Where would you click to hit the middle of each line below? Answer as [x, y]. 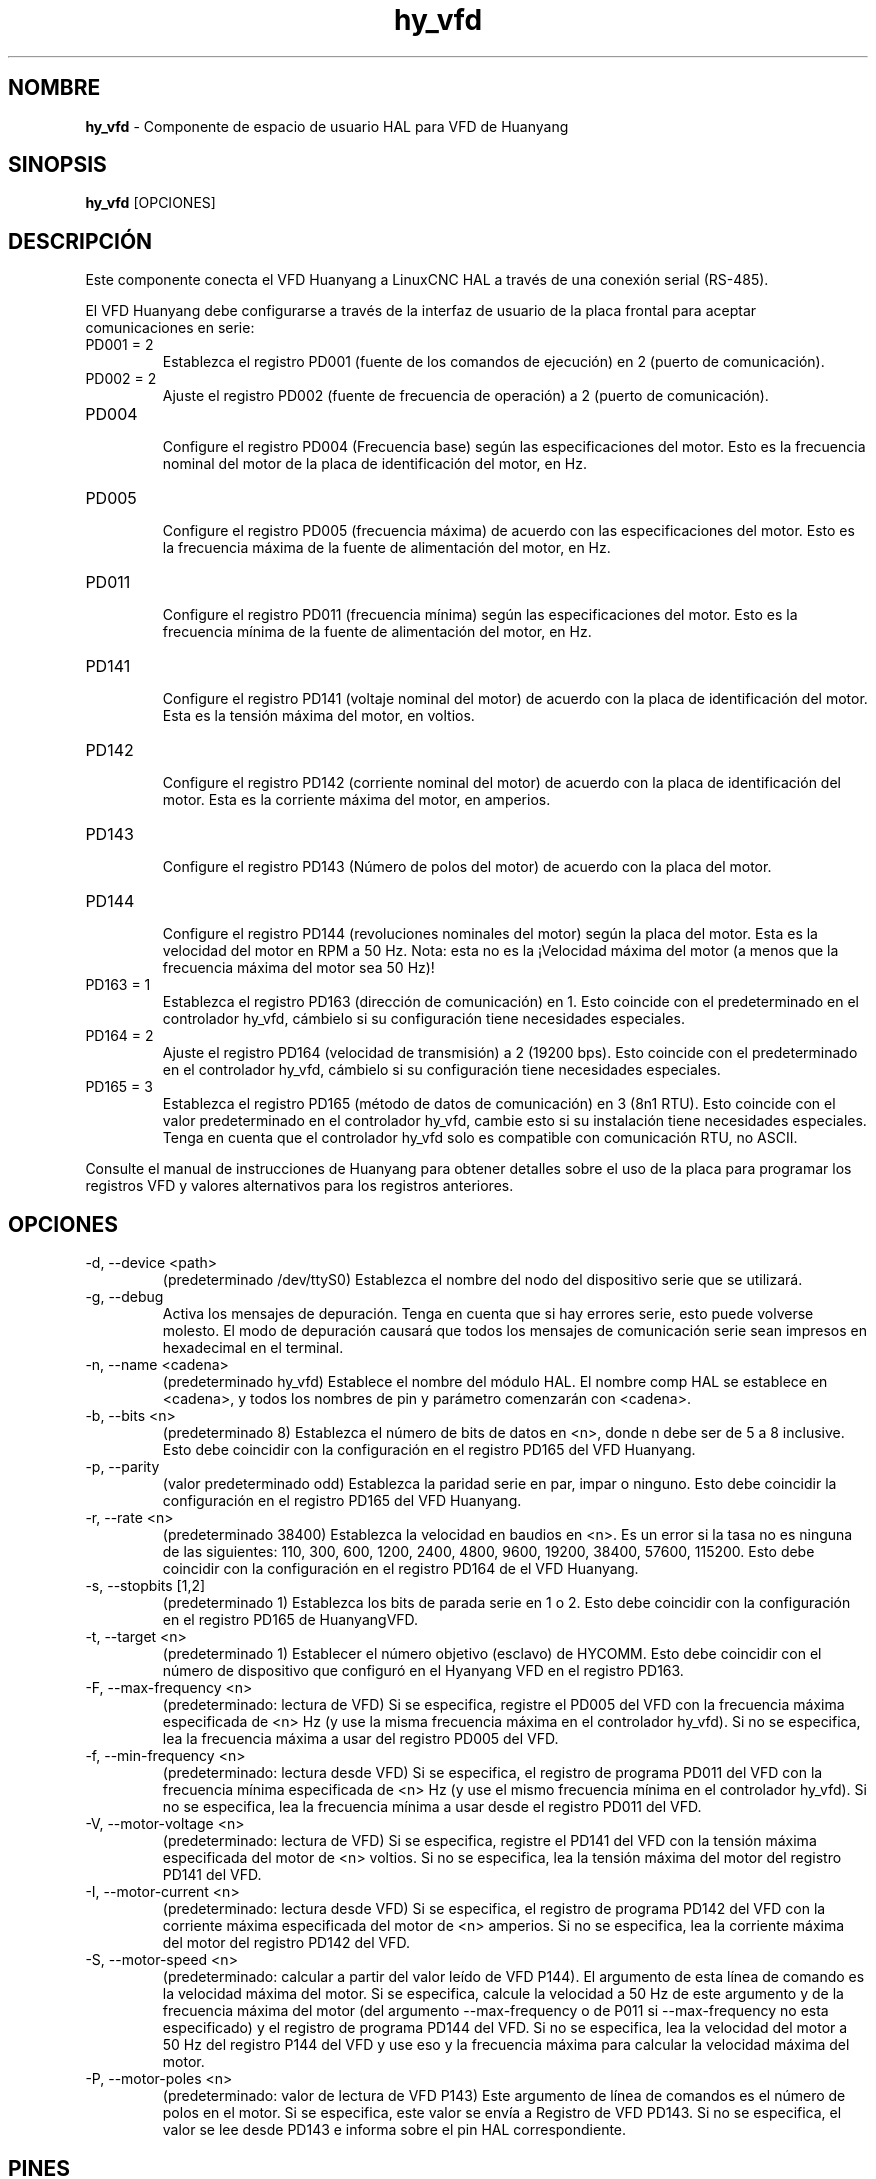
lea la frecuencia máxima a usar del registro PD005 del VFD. [360, 1739]
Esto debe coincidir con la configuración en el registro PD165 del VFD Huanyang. [429, 1450]
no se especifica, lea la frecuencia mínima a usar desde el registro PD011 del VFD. [432, 1807]
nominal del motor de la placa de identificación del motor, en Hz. [375, 464]
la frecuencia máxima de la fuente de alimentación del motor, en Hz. [386, 548]
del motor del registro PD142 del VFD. [286, 1943]
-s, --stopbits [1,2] [145, 1586]
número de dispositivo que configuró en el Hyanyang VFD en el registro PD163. [423, 1671]
